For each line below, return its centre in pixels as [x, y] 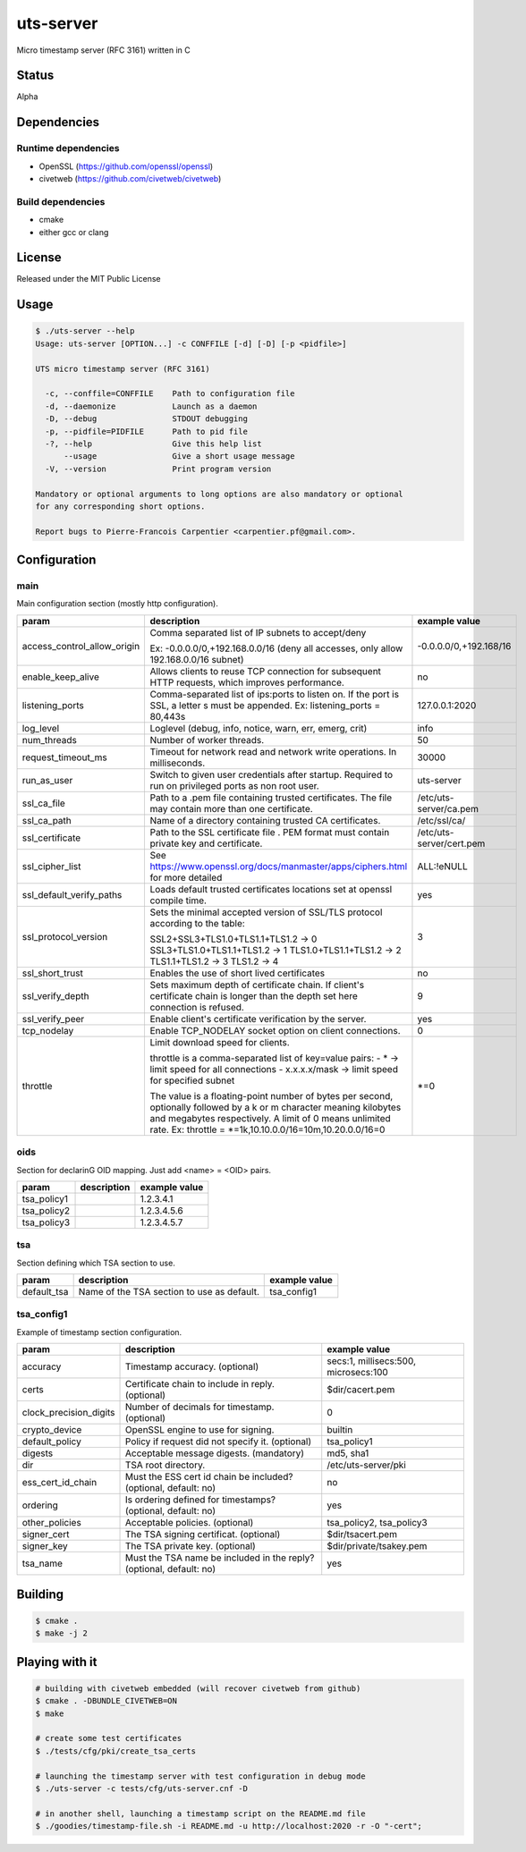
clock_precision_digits [68, 1413]
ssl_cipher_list [51, 866]
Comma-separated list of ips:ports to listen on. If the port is [275, 694]
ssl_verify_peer [53, 1019]
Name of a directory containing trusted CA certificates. [265, 820]
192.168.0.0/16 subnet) [197, 659]
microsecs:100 [357, 1373]
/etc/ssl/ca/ [441, 820]
